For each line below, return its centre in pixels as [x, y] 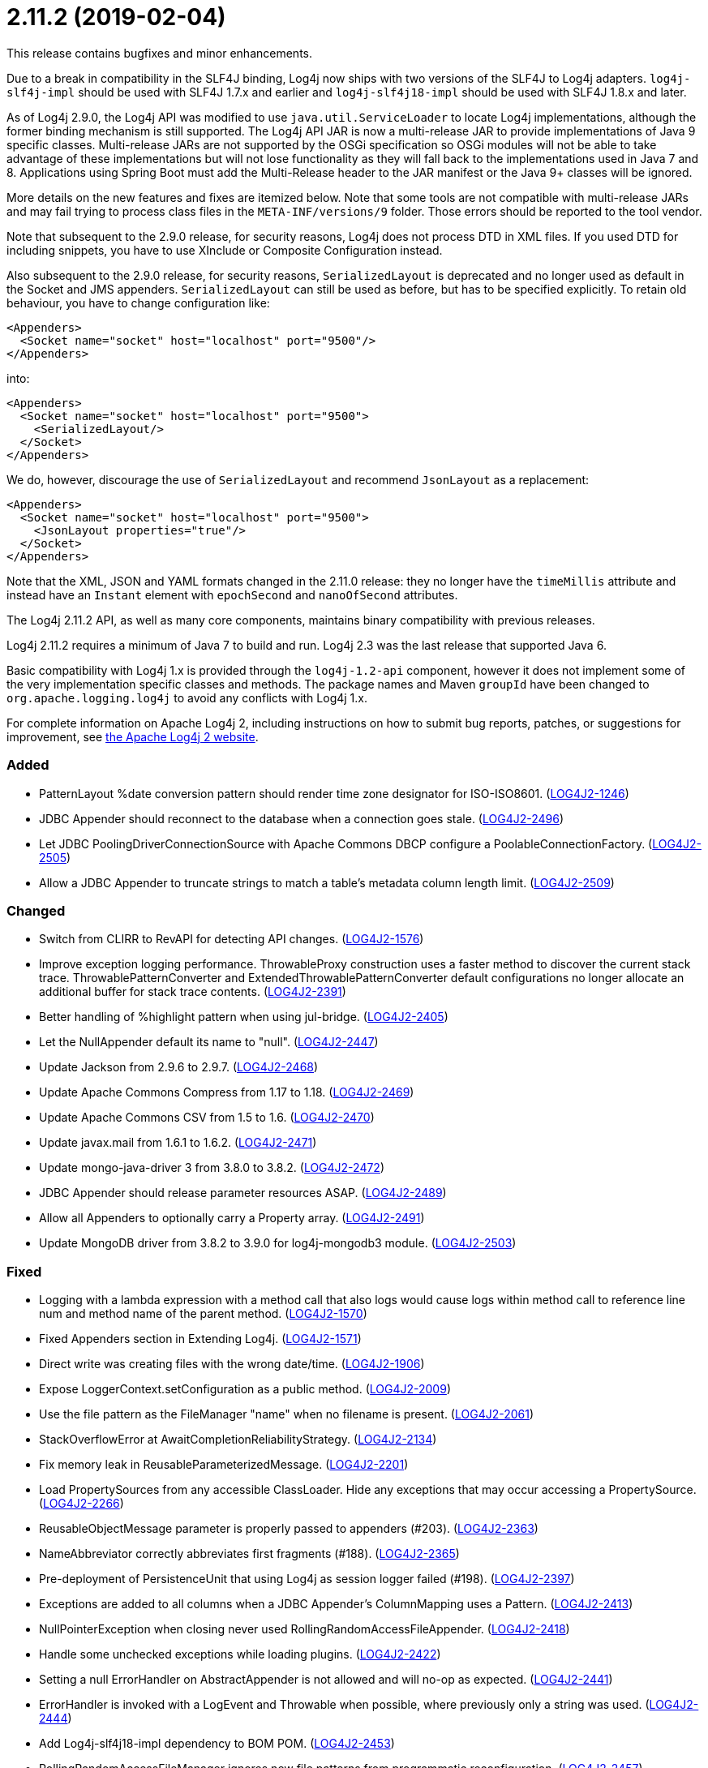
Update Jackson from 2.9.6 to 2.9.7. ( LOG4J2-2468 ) [179, 1067]
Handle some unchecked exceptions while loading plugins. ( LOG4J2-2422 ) [240, 1654]
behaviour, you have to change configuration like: [138, 303]
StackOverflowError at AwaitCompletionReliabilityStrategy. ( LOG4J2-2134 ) [238, 1439]
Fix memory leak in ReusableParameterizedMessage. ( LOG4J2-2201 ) [224, 1464]
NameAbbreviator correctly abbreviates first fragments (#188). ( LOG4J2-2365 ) [249, 1553]
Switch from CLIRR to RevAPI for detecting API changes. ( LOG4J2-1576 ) [232, 939]
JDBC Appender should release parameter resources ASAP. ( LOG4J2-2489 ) [243, 1193]
